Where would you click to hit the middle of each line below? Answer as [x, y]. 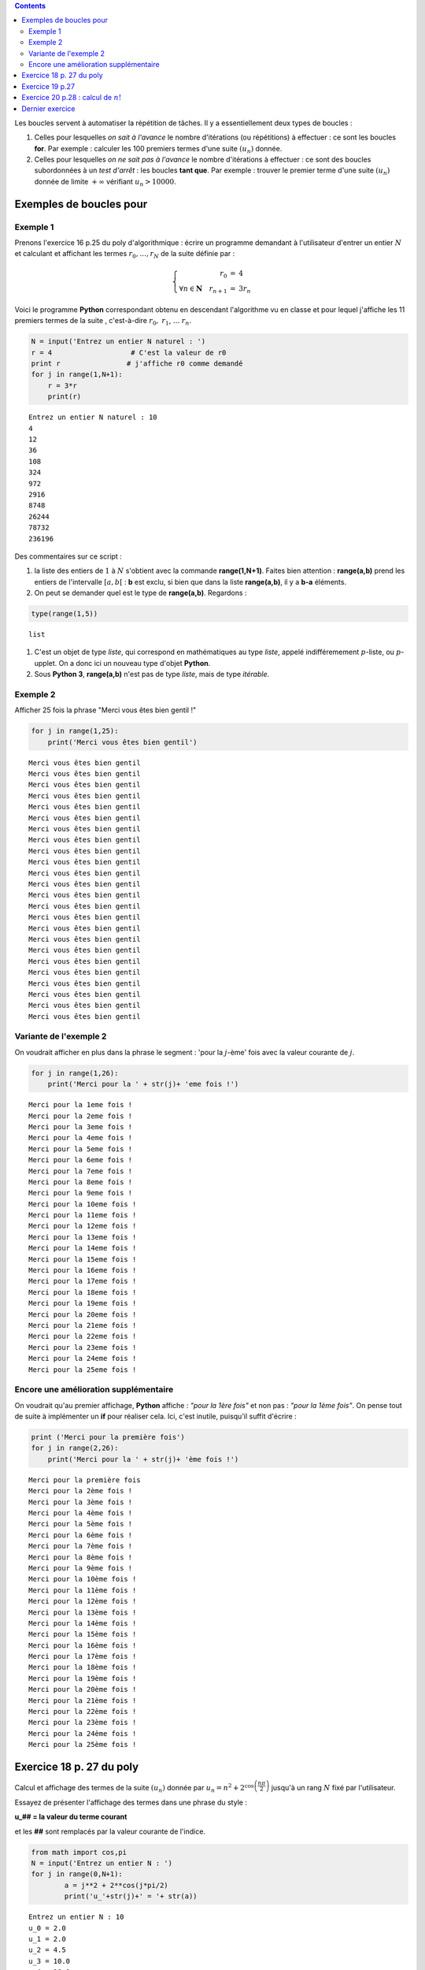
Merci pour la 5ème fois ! [81, 1524]
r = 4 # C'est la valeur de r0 [129, 352]
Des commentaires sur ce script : [68, 556]
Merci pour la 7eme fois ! [81, 1171]
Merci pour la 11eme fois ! [83, 1215]
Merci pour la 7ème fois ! [81, 1546]
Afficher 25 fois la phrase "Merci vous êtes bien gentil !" [105, 710]
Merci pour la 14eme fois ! [83, 1248]
